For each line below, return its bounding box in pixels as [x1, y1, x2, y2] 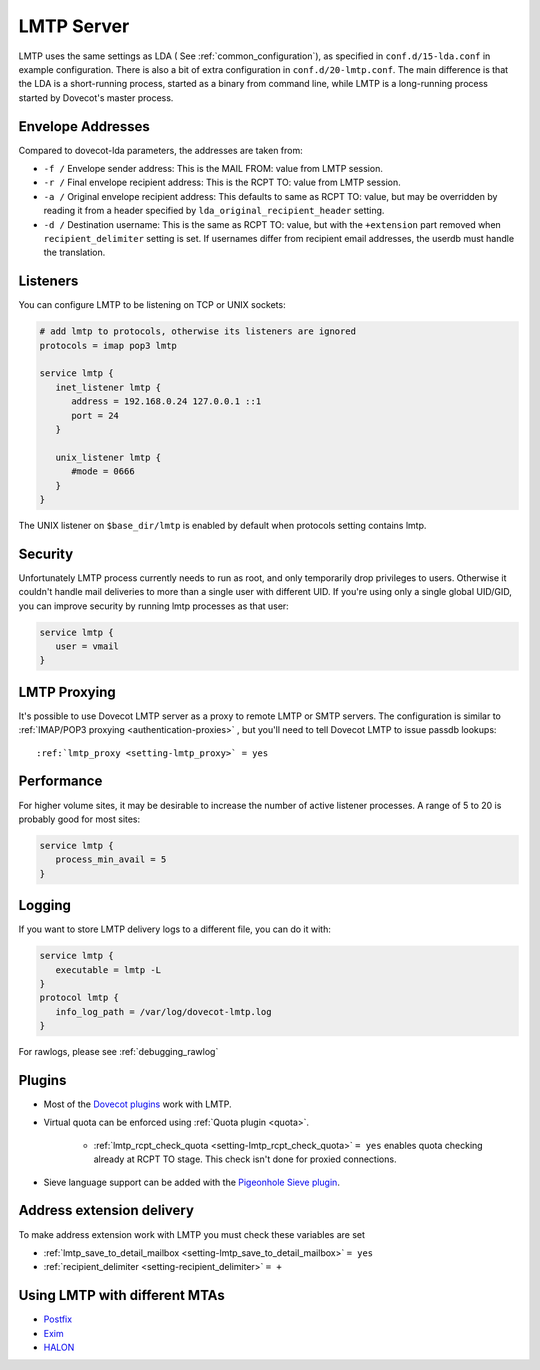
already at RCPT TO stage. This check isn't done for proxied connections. [93, 1153, 397, 1165]
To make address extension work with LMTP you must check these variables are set [18, 1228, 365, 1240]
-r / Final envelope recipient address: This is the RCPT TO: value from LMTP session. [43, 176, 401, 189]
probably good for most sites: [18, 813, 141, 825]
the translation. [43, 246, 106, 259]
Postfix [43, 1313, 73, 1325]
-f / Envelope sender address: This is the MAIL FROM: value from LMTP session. [43, 163, 384, 175]
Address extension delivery [18, 1202, 195, 1219]
